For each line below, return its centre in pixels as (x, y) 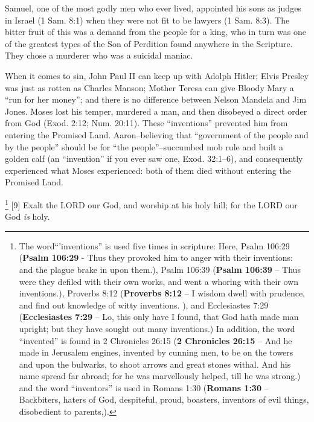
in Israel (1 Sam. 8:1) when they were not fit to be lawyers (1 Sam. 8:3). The (147, 20)
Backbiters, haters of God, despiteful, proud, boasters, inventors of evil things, (164, 399)
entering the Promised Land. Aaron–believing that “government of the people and (157, 134)
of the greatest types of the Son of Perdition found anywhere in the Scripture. (149, 43)
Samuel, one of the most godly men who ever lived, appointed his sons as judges (153, 8)
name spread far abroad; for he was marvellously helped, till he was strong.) (160, 376)
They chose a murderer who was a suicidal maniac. (99, 55)
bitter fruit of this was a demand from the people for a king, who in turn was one (155, 32)
